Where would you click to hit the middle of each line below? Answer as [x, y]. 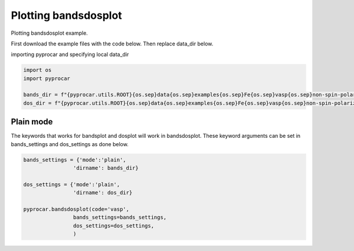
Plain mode [32, 122]
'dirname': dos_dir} [103, 193]
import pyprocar [47, 78]
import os [37, 70]
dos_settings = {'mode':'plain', [72, 184]
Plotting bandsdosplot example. [49, 33]
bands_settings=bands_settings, [120, 217]
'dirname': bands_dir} [106, 168]
